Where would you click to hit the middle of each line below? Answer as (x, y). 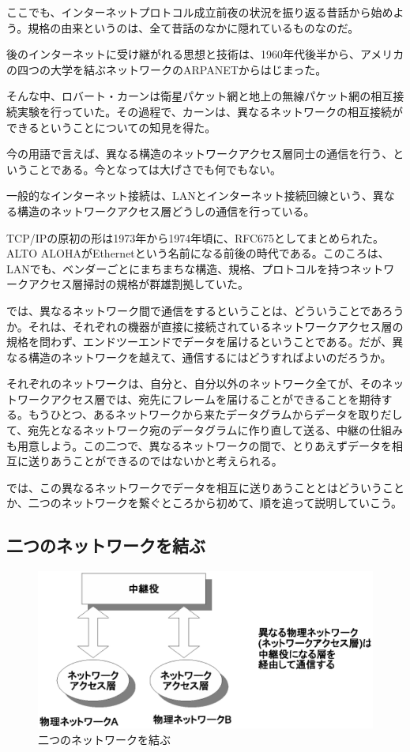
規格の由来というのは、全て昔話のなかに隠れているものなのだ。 (194, 27)
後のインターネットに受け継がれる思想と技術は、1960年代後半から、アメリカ (205, 54)
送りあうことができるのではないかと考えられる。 (155, 461)
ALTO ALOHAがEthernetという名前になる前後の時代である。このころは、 (198, 253)
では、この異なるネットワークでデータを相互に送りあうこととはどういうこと (205, 487)
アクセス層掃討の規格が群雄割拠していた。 (138, 284)
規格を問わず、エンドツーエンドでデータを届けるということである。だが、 (199, 342)
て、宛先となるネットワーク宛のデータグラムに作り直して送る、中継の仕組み (205, 430)
